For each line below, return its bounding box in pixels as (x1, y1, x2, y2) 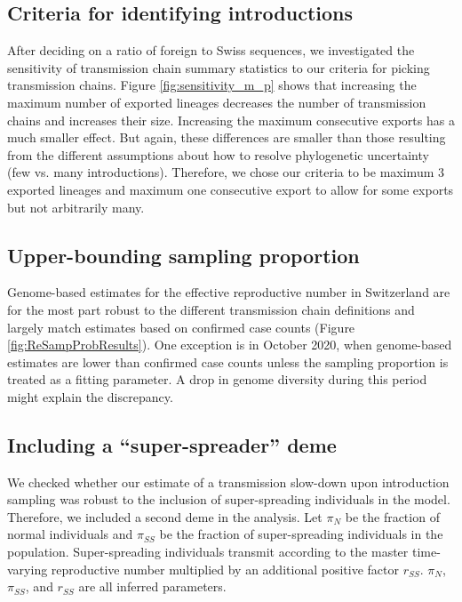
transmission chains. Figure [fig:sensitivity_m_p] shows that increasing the (7, 76, 417, 94)
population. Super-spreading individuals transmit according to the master (7, 542, 409, 561)
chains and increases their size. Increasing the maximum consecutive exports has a (7, 110, 455, 129)
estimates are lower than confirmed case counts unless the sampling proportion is (7, 352, 449, 371)
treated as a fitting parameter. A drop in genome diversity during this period (7, 370, 427, 389)
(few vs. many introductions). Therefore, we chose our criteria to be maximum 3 (7, 163, 444, 181)
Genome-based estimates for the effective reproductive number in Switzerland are (7, 283, 450, 301)
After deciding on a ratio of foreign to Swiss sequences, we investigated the (7, 41, 415, 60)
